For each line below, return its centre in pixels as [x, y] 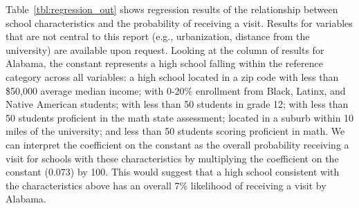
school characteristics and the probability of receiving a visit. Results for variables [179, 22]
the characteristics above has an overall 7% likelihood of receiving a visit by [166, 185]
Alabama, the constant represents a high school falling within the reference [164, 63]
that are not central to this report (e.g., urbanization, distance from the [158, 36]
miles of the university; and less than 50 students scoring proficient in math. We [175, 131]
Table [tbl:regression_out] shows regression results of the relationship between [172, 9]
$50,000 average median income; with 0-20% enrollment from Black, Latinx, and [176, 90]
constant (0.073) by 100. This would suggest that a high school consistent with [173, 172]
